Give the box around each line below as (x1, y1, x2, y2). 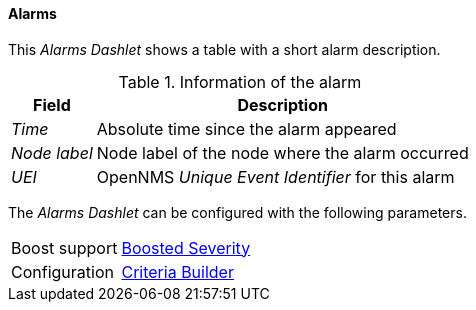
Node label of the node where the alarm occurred (96, 142, 469, 163)
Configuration (11, 261, 114, 282)
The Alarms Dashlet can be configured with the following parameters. (8, 203, 467, 221)
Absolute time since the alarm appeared (96, 118, 397, 139)
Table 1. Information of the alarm (118, 71, 362, 92)
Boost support (11, 237, 118, 258)
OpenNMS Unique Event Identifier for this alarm (96, 166, 455, 187)
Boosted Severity (121, 237, 251, 258)
